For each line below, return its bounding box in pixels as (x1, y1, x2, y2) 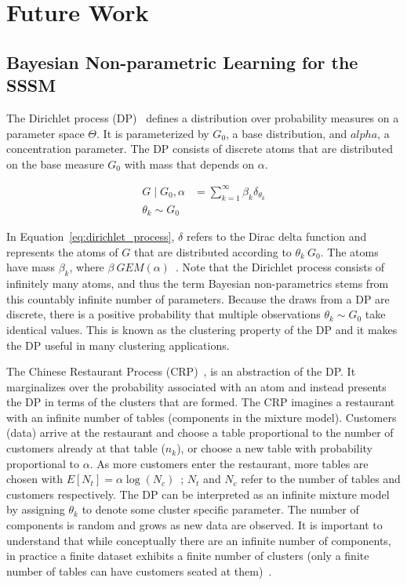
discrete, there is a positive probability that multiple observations (6, 306, 321, 322)
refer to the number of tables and (241, 471, 401, 487)
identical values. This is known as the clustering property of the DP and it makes (6, 321, 398, 337)
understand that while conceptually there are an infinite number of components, (6, 532, 391, 548)
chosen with (6, 471, 64, 487)
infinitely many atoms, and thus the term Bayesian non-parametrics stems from (6, 275, 389, 292)
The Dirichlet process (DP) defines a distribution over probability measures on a (6, 109, 399, 125)
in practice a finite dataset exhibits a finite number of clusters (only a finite (6, 547, 369, 564)
